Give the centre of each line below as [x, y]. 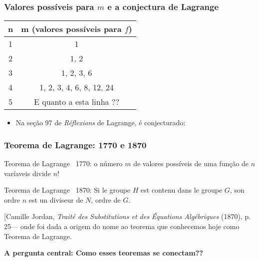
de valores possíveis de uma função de [191, 163]
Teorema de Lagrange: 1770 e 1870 [75, 144]
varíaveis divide [27, 173]
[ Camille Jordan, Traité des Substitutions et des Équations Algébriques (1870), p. [128, 216]
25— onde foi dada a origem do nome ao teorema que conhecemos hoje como [122, 226]
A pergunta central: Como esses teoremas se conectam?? [104, 253]
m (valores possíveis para [71, 29]
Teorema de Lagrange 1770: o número [63, 163]
